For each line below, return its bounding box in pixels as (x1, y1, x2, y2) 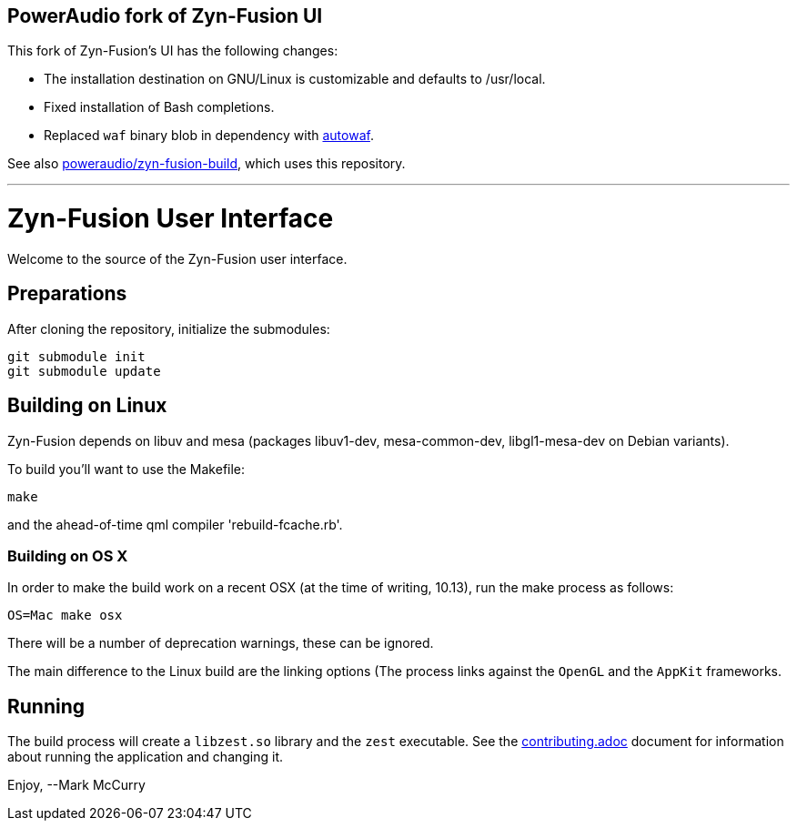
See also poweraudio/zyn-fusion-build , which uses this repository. (7, 156, 406, 172)
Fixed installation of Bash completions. (44, 99, 275, 116)
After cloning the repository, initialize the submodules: (7, 320, 330, 337)
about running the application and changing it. (7, 749, 284, 765)
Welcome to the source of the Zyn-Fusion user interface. (7, 250, 348, 267)
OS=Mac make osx (7, 608, 123, 623)
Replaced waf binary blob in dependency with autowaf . (44, 127, 374, 144)
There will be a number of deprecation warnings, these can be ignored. (7, 635, 434, 651)
